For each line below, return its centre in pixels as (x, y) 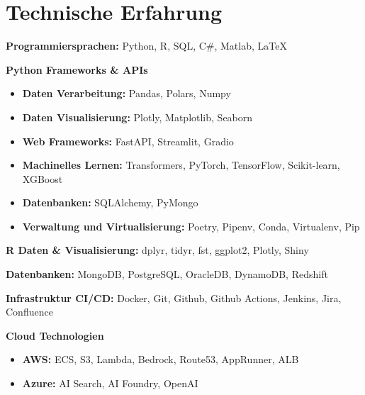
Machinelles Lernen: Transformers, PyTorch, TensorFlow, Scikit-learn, (181, 165)
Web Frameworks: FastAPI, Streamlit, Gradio (128, 141)
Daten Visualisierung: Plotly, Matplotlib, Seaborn (137, 117)
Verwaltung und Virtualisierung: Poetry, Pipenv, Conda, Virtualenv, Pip (191, 226)
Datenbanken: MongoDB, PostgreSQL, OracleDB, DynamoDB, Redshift (167, 274)
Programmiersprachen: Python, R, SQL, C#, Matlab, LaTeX (146, 46)
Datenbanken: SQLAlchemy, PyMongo (110, 202)
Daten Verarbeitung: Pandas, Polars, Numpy (127, 93)
